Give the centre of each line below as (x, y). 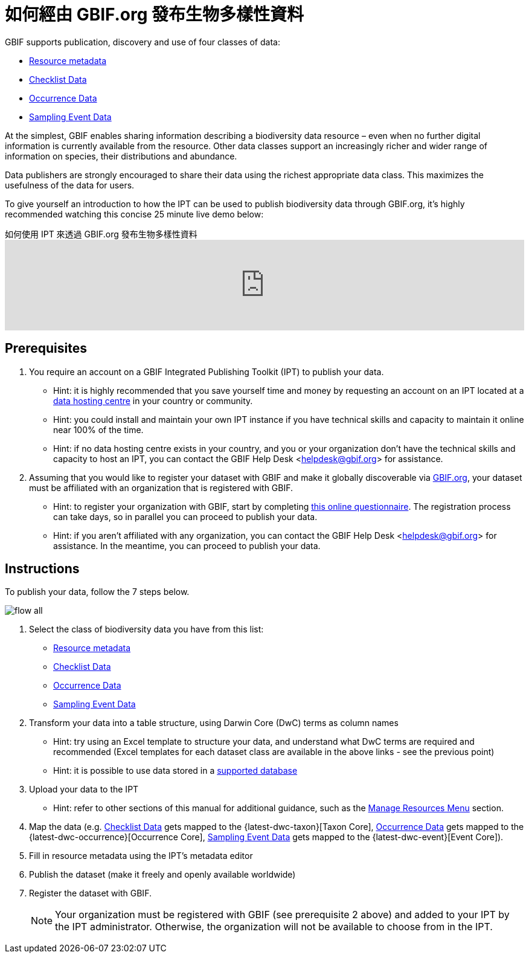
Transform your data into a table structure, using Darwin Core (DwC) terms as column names (214, 723)
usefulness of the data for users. (70, 185)
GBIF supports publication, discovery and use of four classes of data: (143, 42)
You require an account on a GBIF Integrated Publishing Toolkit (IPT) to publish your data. (207, 371)
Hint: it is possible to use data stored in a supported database (175, 771)
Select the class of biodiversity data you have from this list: (146, 629)
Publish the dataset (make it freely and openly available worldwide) (162, 875)
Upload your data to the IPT (84, 789)
